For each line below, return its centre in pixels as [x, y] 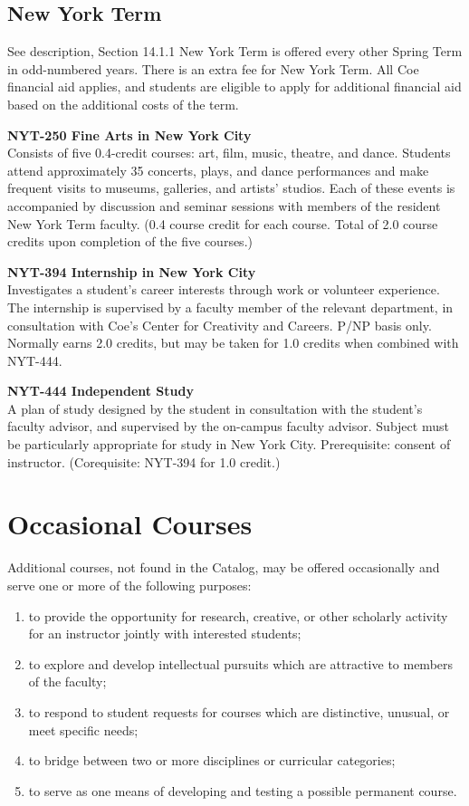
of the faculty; [67, 681]
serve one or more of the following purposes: [129, 585]
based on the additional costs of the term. [123, 104]
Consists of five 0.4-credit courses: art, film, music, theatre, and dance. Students [229, 153]
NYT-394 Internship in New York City [132, 271]
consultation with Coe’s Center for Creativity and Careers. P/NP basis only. [220, 325]
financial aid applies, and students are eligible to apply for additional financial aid [234, 86]
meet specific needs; [83, 729]
